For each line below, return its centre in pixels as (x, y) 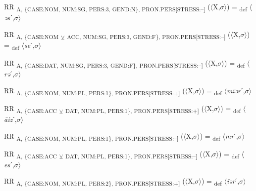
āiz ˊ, (10, 119)
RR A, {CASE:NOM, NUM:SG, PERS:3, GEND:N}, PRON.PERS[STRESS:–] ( (107, 7)
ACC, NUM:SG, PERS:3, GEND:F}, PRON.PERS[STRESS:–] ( (149, 35)
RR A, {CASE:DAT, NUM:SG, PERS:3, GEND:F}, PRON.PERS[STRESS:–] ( (106, 63)
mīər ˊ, (236, 90)
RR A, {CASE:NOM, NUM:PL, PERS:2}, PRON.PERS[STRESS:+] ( (95, 182)
